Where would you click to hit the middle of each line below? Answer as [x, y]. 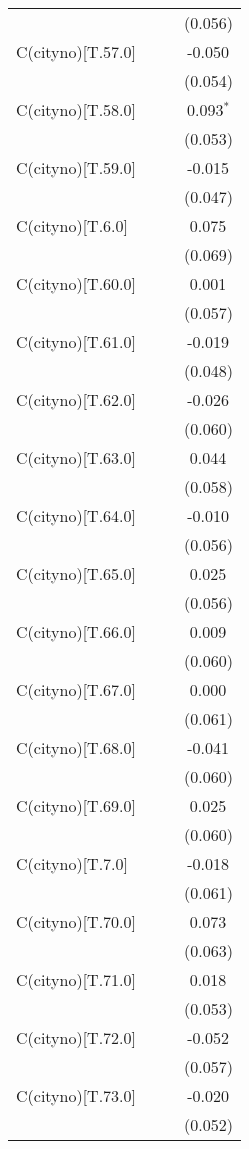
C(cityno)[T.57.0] [76, 51]
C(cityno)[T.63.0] [76, 457]
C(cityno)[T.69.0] [76, 805]
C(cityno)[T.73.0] [76, 1095]
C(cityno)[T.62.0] [76, 399]
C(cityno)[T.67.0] [76, 689]
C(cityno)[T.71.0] [76, 979]
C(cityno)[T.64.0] [76, 515]
